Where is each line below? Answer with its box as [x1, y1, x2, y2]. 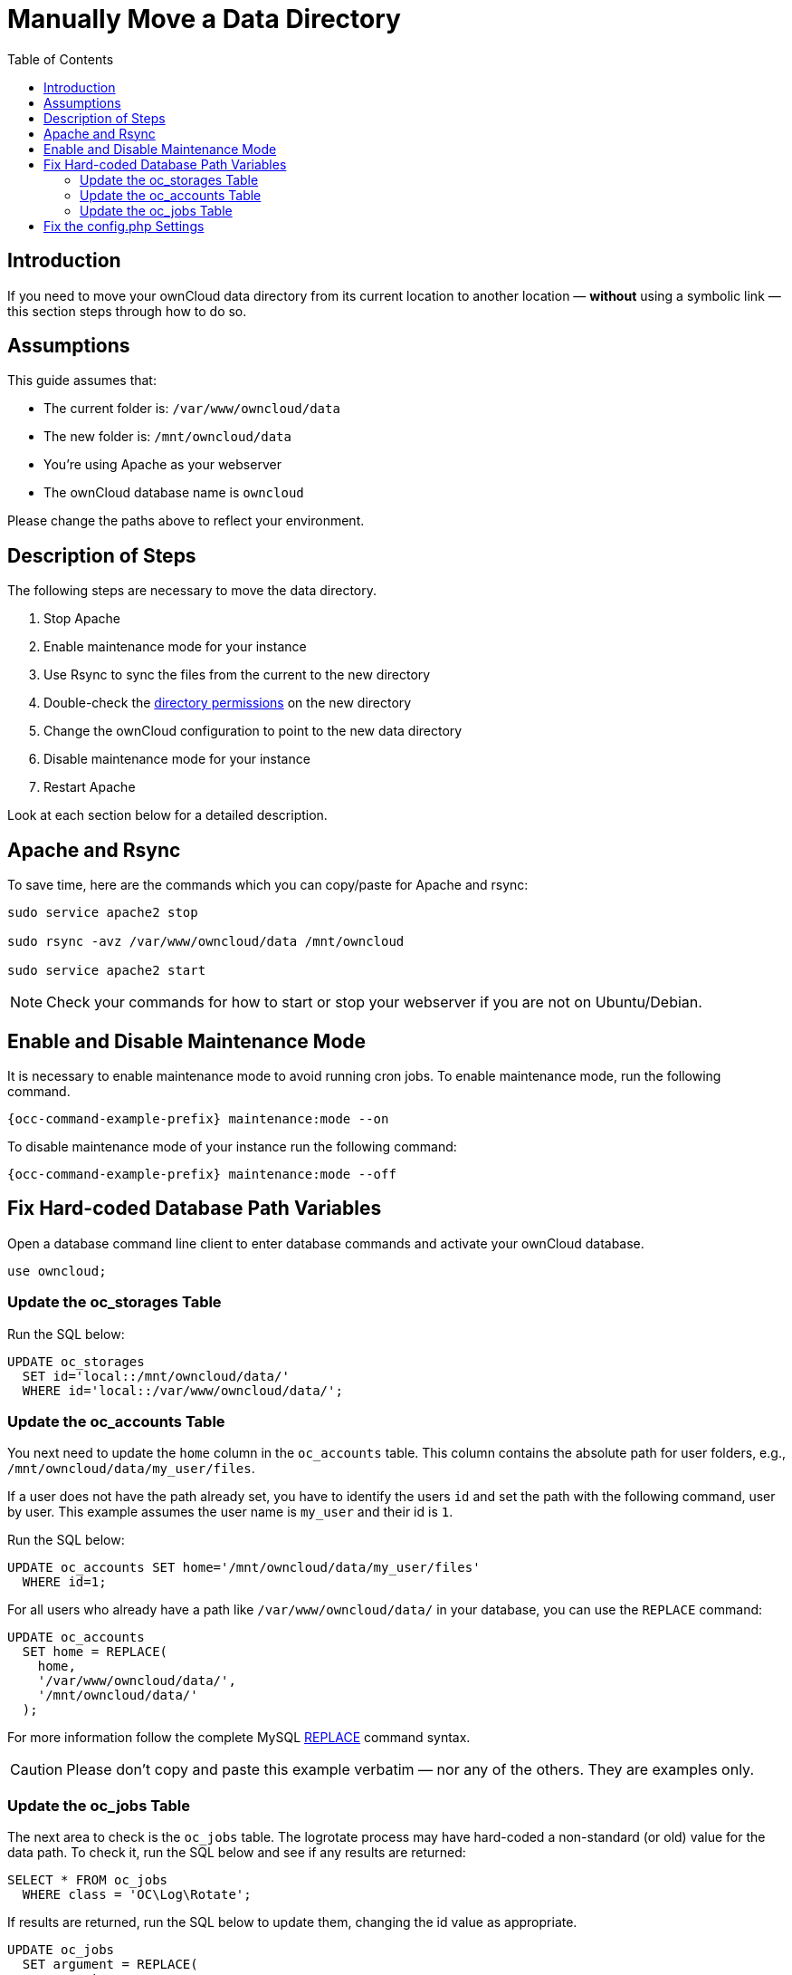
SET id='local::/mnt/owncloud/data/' [22, 1368, 290, 1383]
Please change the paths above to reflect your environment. [7, 513, 365, 529]
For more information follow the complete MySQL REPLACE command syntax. [7, 1729, 471, 1746]
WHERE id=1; [22, 1575, 107, 1590]
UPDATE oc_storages [7, 1354, 145, 1369]
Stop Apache [43, 611, 120, 627]
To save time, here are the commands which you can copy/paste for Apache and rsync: [7, 877, 529, 893]
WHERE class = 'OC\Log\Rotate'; [22, 1887, 252, 1903]
